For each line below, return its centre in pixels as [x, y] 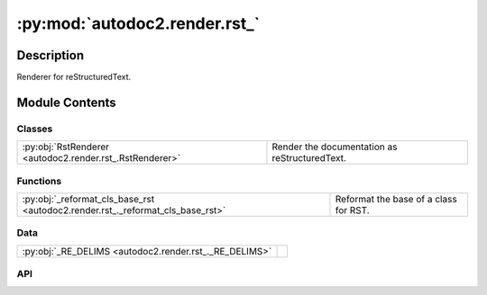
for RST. [352, 210]
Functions [39, 181]
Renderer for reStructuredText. [74, 77]
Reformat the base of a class [396, 199]
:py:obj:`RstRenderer [66, 147]
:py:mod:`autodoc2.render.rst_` [138, 23]
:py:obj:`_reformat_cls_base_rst [88, 199]
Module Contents [66, 102]
